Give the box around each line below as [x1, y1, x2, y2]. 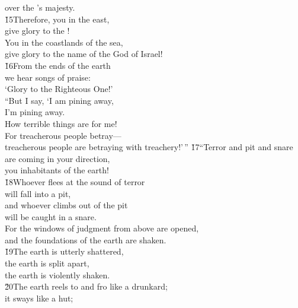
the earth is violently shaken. [5, 268, 110, 281]
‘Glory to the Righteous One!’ [5, 82, 113, 95]
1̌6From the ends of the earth [5, 59, 111, 71]
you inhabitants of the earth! [5, 164, 109, 176]
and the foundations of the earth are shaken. [5, 233, 166, 246]
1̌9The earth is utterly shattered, [5, 245, 124, 258]
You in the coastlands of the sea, [5, 36, 123, 48]
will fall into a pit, [5, 187, 71, 199]
